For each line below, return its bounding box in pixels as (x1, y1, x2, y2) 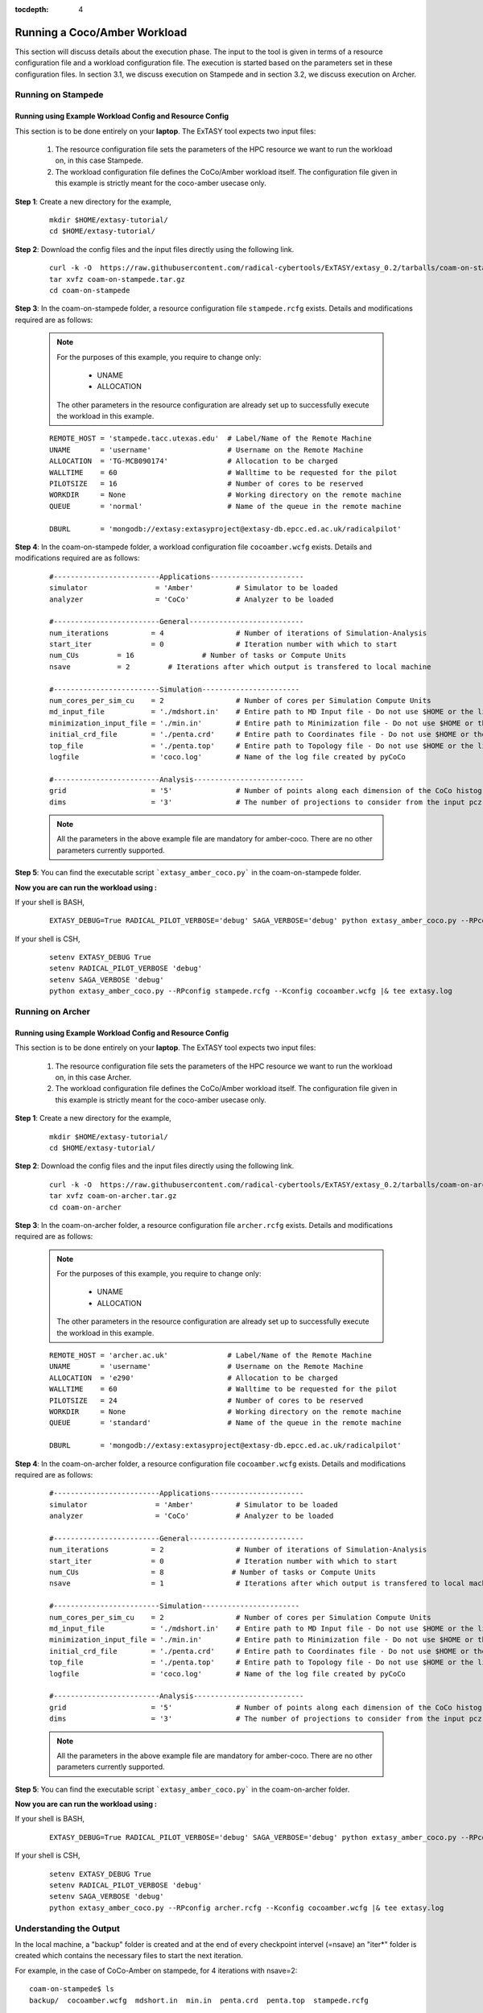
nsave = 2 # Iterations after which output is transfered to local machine (49, 662, 431, 672)
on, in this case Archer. (55, 1072, 132, 1082)
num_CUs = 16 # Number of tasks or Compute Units (49, 651, 347, 660)
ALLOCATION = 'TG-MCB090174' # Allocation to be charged (49, 457, 338, 466)
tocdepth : (14, 5, 49, 14)
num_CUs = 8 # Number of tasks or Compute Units (49, 1568, 377, 1577)
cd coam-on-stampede (49, 286, 130, 295)
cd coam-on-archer (49, 1202, 122, 1212)
